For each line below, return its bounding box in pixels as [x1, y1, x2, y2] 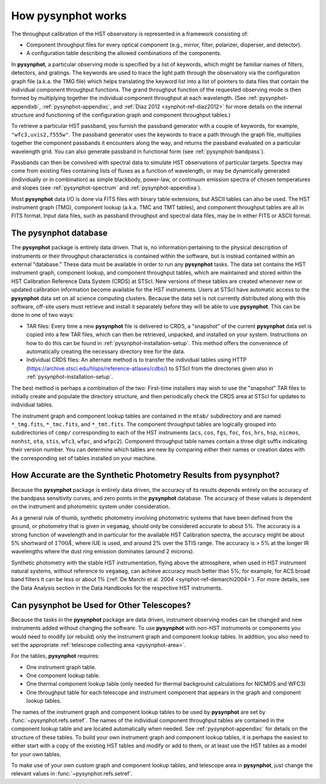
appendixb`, [11, 103, 42, 110]
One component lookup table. [26, 672, 101, 679]
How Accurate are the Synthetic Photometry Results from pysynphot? [11, 470, 280, 480]
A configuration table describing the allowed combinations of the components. [26, 49, 222, 57]
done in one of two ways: [11, 311, 74, 319]
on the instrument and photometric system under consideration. [11, 503, 170, 510]
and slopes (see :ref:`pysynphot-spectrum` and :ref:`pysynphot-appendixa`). [11, 184, 202, 191]
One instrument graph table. [26, 663, 97, 671]
